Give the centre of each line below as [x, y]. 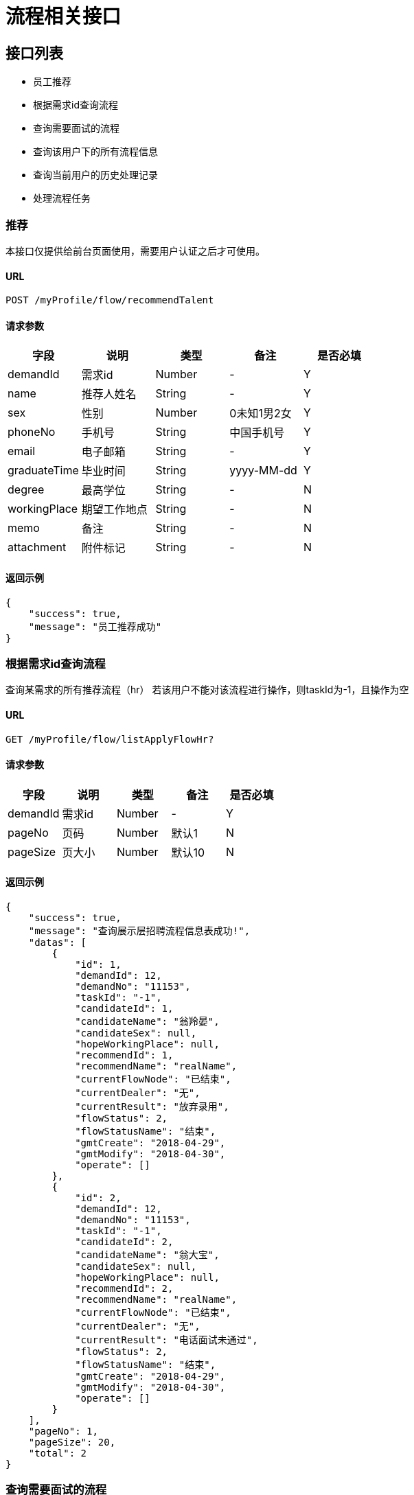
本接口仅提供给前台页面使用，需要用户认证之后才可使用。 [135, 251]
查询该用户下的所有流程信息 [95, 152]
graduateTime [43, 471]
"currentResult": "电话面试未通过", [166, 1340]
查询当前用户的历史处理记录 [95, 175]
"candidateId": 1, [124, 1008]
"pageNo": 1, [63, 1431]
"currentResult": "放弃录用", [152, 1106]
